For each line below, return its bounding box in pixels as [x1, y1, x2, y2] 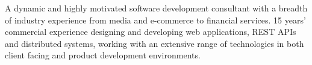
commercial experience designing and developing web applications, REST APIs [5, 25, 296, 38]
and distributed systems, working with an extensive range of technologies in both [5, 37, 304, 49]
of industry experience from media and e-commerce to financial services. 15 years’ [5, 13, 306, 26]
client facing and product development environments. [5, 49, 201, 61]
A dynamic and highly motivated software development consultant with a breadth [5, 2, 308, 14]
